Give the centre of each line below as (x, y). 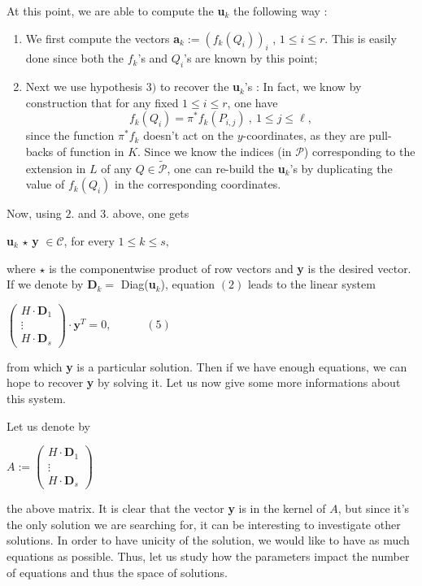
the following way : (280, 11)
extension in (56, 168)
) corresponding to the (359, 151)
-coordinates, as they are (304, 135)
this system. (36, 398)
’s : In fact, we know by (303, 87)
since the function (70, 135)
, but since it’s (374, 508)
